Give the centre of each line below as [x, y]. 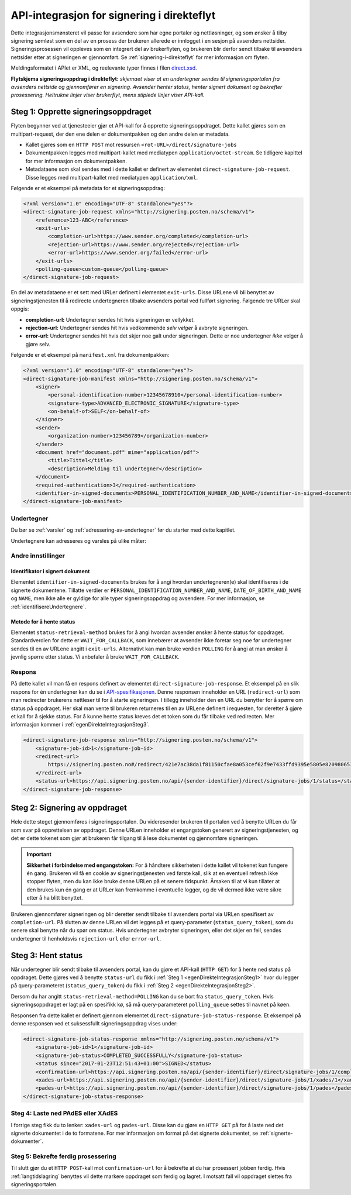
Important [39, 855]
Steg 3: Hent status [47, 955]
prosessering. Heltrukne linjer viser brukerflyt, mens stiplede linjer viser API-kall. [108, 95]
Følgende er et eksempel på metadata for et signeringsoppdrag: [88, 188]
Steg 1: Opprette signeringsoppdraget [81, 112]
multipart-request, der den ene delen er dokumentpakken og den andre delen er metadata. [121, 134]
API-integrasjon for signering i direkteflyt [113, 15]
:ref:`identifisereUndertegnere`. [48, 607]
